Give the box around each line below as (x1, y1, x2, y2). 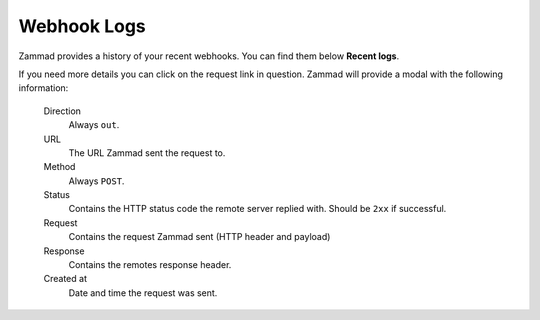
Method (43, 161, 76, 173)
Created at (43, 273, 87, 285)
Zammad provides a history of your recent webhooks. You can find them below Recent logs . (18, 50, 400, 62)
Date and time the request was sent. (68, 286, 218, 299)
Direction (43, 105, 82, 117)
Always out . (68, 119, 120, 131)
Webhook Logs (18, 15, 147, 37)
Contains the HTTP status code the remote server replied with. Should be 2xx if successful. (68, 203, 447, 215)
